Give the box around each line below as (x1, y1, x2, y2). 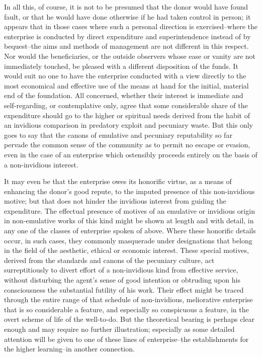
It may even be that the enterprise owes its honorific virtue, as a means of (4, 176, 232, 187)
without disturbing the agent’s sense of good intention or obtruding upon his (4, 275, 240, 285)
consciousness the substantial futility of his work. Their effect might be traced (4, 284, 244, 295)
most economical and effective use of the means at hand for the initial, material (4, 80, 249, 91)
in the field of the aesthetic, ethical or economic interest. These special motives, (4, 245, 249, 255)
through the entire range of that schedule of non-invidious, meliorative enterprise (4, 294, 253, 305)
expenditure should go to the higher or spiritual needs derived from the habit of (4, 110, 250, 120)
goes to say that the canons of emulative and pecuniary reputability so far (4, 129, 232, 140)
